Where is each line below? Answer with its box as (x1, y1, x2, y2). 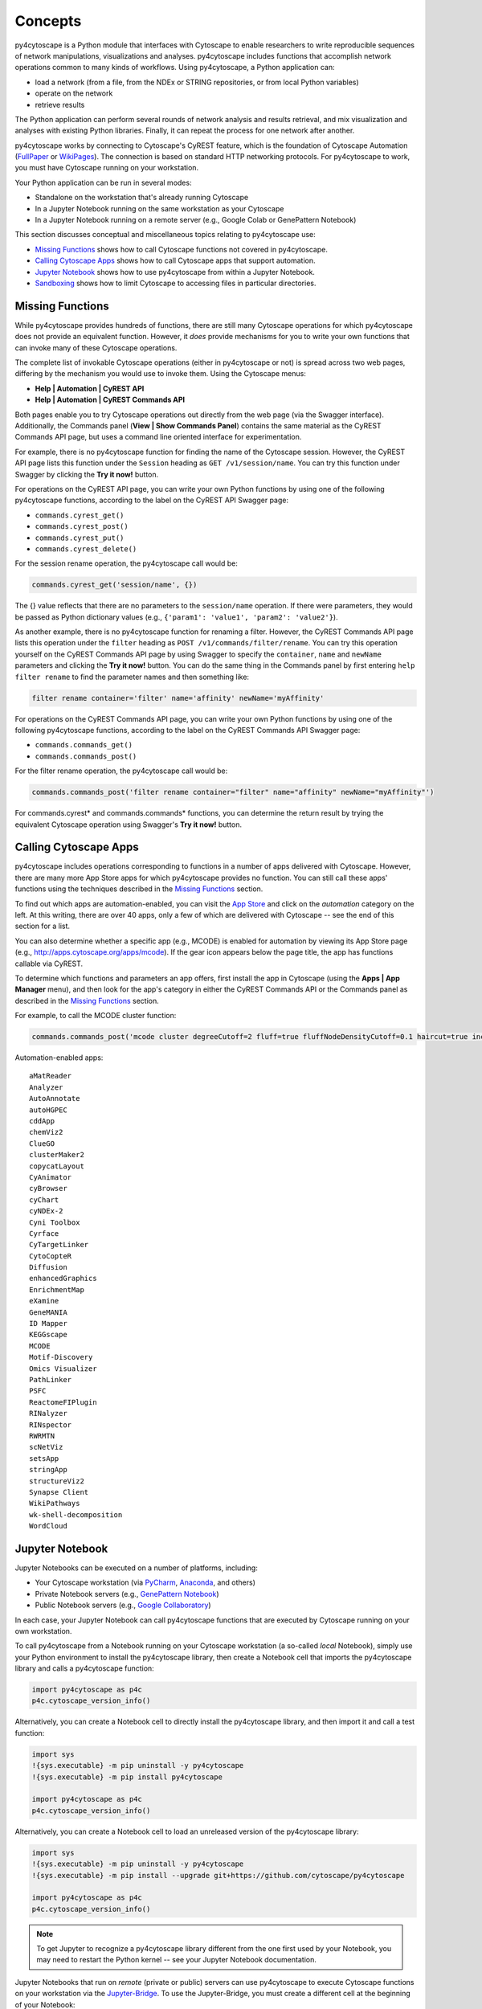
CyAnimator (29, 1172, 72, 1181)
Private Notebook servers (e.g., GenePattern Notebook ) (35, 1589, 220, 1598)
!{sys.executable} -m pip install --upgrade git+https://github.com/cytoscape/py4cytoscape (31, 1871, 405, 1880)
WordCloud (29, 1521, 67, 1531)
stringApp (29, 1465, 67, 1475)
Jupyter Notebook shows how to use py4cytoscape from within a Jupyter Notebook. (35, 267, 315, 276)
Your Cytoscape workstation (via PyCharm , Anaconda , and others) (35, 1577, 256, 1587)
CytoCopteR (29, 1251, 72, 1261)
